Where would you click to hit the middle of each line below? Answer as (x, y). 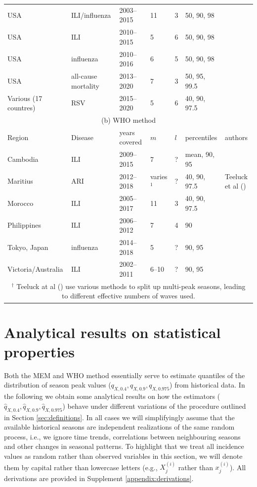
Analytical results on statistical (112, 332)
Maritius (20, 181)
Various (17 (25, 98)
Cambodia (23, 159)
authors (236, 137)
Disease (83, 137)
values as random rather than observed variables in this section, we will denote (123, 456)
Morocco (21, 203)
